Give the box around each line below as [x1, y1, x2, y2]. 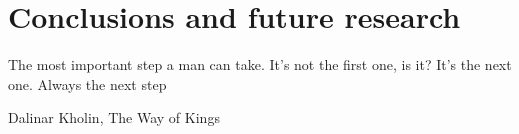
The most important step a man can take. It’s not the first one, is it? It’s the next [8, 54, 512, 75]
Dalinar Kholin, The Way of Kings [8, 107, 220, 128]
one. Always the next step [8, 73, 167, 94]
